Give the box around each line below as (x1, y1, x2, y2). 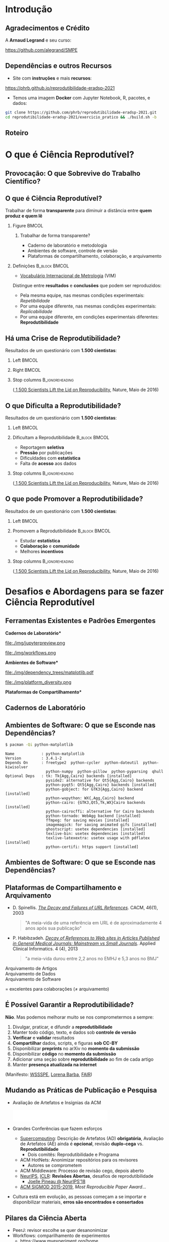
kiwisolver (5, 764, 28, 769)
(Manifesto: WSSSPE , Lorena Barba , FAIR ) (5, 1071, 92, 1077)
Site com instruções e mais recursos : (12, 75, 92, 81)
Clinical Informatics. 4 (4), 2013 (12, 946, 78, 952)
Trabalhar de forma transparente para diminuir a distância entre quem (5, 208, 152, 214)
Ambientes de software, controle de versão (27, 248, 118, 254)
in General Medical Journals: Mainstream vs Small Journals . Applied (12, 941, 156, 947)
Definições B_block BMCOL (12, 263, 69, 269)
